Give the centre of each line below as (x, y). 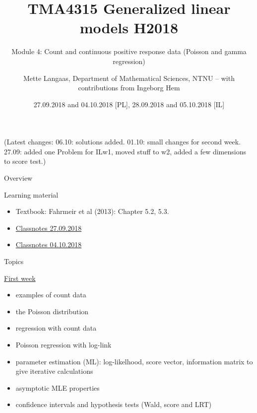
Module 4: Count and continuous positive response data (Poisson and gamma (129, 51)
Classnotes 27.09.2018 (49, 228)
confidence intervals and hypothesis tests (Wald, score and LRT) (114, 404)
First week (20, 278)
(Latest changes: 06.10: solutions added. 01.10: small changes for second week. (123, 142)
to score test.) (25, 161)
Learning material (31, 194)
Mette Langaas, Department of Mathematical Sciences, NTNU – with (129, 78)
